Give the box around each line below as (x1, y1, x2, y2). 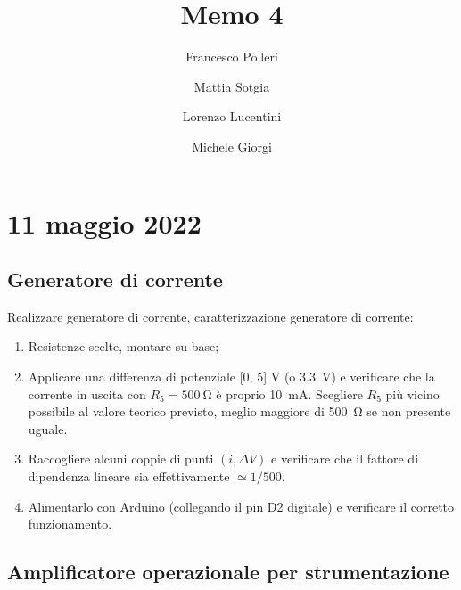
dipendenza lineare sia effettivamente (28, 467, 230, 486)
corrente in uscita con (28, 384, 146, 403)
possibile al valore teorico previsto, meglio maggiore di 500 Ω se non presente (28, 402, 451, 421)
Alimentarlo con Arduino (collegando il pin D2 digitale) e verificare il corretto (28, 496, 455, 515)
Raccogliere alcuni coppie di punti (28, 449, 214, 468)
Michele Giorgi (192, 136, 272, 155)
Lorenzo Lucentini (182, 107, 282, 126)
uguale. (28, 419, 68, 438)
